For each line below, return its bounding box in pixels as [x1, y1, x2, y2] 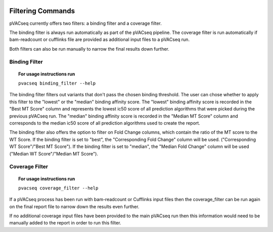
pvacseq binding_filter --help [18, 81, 96, 86]
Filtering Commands [9, 7, 75, 15]
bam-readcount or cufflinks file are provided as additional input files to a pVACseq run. [9, 36, 190, 43]
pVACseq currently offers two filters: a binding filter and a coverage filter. [9, 20, 162, 26]
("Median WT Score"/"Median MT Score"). [9, 150, 99, 157]
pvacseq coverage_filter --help [18, 185, 99, 191]
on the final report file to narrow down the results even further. [9, 203, 140, 210]
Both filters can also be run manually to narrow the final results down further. [9, 46, 169, 52]
